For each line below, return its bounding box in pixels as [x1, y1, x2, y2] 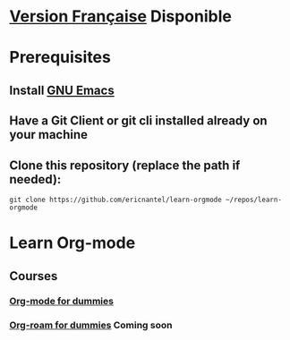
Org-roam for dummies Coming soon [9, 319, 173, 332]
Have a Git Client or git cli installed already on [9, 114, 268, 129]
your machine [9, 127, 88, 142]
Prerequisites [9, 47, 112, 68]
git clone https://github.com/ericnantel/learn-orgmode [9, 195, 222, 204]
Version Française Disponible [9, 6, 233, 27]
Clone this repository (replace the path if [9, 157, 241, 173]
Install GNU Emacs [9, 82, 115, 98]
